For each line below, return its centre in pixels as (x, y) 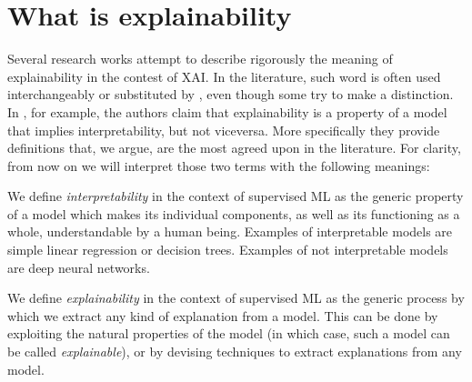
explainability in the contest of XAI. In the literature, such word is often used (224, 76)
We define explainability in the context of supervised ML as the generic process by (236, 298)
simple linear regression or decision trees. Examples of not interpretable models (228, 250)
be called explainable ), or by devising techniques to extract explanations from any (235, 352)
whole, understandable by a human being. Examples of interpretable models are (230, 231)
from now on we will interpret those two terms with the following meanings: (219, 165)
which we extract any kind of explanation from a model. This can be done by (223, 315)
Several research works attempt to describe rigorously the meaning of (200, 59)
